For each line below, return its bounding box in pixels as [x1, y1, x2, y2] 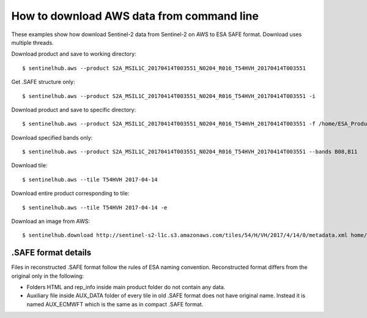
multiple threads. [11, 39, 54, 46]
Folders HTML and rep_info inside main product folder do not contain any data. [26, 284, 226, 291]
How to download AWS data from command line [11, 9, 259, 23]
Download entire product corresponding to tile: [11, 190, 130, 197]
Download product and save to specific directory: [11, 106, 136, 113]
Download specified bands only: [11, 134, 93, 141]
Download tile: [11, 162, 48, 169]
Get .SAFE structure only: [11, 78, 75, 86]
